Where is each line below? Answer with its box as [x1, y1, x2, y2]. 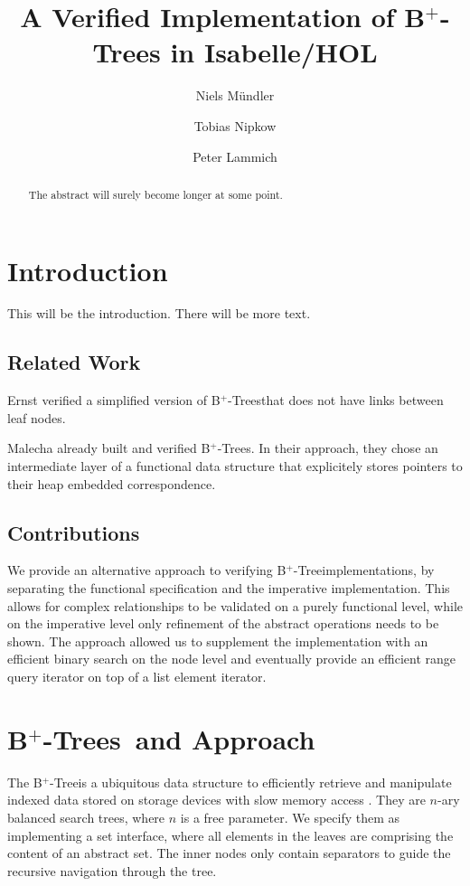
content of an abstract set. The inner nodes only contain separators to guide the [7, 844, 451, 862]
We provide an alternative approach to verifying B [7, 561, 287, 580]
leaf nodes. [7, 408, 66, 427]
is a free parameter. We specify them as [180, 807, 400, 826]
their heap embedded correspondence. [7, 474, 216, 493]
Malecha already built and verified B [7, 438, 211, 457]
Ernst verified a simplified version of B [7, 391, 221, 410]
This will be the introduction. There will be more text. [7, 304, 311, 323]
